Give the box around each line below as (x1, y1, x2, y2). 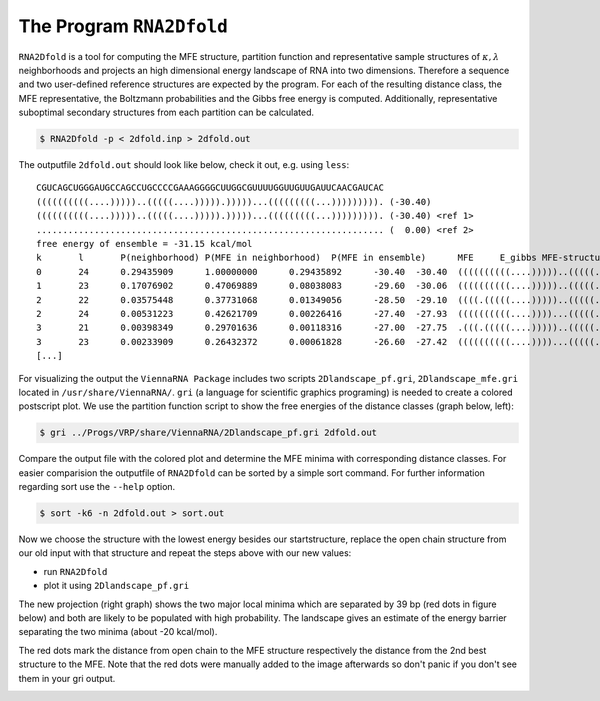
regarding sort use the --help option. (18, 481, 176, 493)
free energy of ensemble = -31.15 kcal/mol (36, 238, 253, 250)
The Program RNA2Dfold (18, 15, 229, 37)
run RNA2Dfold (43, 565, 108, 577)
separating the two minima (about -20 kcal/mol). (18, 626, 218, 638)
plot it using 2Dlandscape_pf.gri (43, 580, 190, 592)
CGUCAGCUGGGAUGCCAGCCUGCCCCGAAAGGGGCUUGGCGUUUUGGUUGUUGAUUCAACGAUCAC (36, 182, 385, 194)
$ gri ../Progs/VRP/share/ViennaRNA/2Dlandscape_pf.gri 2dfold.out (39, 427, 378, 439)
